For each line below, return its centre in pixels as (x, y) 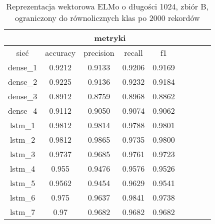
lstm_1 (23, 125)
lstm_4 (23, 168)
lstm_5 (23, 183)
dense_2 (23, 82)
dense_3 (23, 96)
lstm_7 (23, 212)
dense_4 (23, 111)
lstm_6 (23, 197)
